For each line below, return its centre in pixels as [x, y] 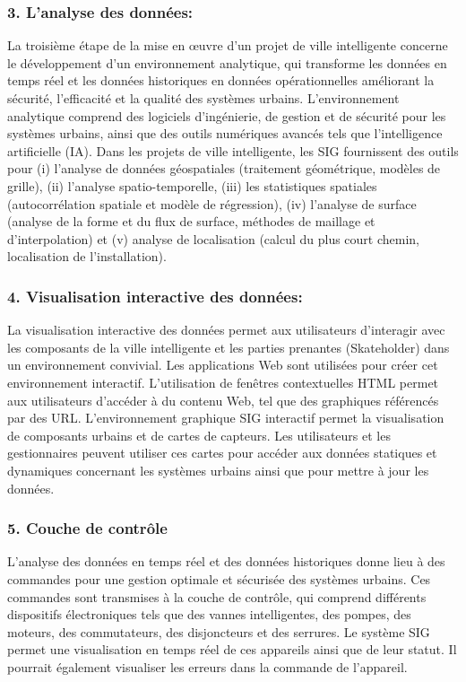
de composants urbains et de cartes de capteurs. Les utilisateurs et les [199, 435]
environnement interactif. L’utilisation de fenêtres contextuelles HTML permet [223, 382]
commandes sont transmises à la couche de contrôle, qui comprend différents [217, 596]
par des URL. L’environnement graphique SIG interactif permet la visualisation [226, 418]
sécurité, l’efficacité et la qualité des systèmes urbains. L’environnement [203, 98]
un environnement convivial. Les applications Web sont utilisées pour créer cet [223, 365]
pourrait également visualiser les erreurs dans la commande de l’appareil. [207, 666]
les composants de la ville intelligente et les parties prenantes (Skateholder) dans [229, 347]
